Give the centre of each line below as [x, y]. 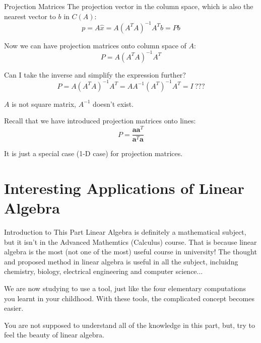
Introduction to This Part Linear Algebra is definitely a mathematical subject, [125, 232]
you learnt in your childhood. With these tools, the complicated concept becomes [129, 298]
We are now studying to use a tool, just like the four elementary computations [125, 288]
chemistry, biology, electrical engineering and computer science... [104, 271]
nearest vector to [30, 16]
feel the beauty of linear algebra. [54, 335]
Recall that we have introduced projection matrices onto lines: [100, 121]
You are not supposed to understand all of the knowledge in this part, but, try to [129, 325]
